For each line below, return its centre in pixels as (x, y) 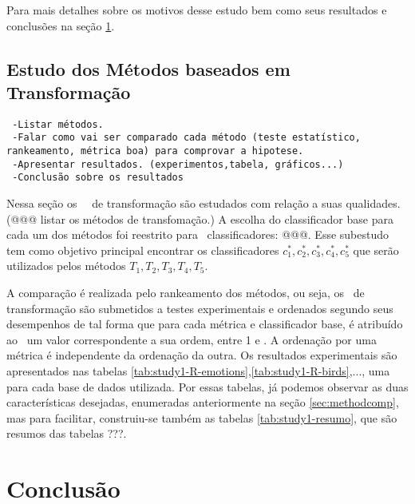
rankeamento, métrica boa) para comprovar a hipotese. (155, 151)
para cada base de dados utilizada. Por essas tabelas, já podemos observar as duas (207, 386)
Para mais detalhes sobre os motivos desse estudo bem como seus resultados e (197, 10)
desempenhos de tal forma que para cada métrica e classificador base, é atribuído (205, 324)
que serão (376, 250)
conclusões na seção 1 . (61, 25)
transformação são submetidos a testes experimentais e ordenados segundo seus (200, 308)
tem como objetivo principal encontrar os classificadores (143, 250)
